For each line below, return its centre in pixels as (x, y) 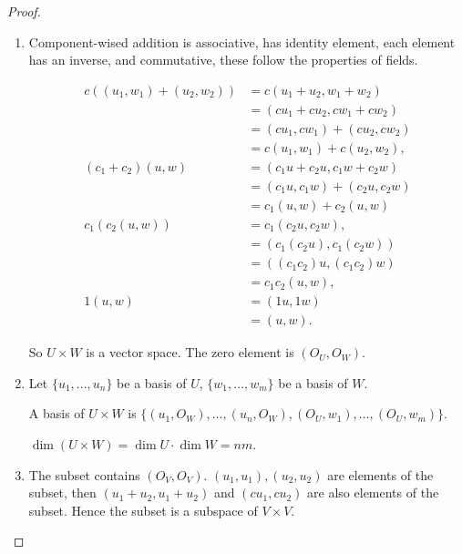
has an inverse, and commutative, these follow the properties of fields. (223, 60)
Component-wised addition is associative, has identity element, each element (242, 41)
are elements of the (380, 474)
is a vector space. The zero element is (190, 352)
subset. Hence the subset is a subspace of (143, 510)
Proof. (24, 11)
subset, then (62, 492)
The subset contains (84, 474)
